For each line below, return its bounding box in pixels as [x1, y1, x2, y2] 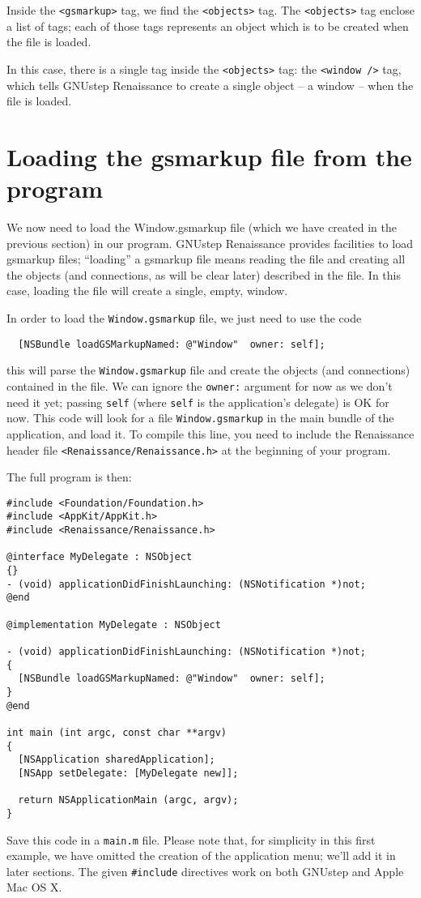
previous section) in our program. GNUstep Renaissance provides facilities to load [6, 234, 413, 251]
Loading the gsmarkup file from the [6, 139, 412, 173]
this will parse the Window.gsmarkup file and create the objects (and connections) [6, 361, 410, 378]
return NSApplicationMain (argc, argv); [18, 794, 239, 806]
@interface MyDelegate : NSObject [6, 551, 193, 563]
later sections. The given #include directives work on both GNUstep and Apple [6, 862, 404, 879]
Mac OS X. [6, 879, 62, 896]
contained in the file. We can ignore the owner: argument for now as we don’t [6, 377, 393, 394]
